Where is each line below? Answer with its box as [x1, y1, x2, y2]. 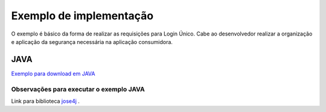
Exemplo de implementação [11, 9, 154, 22]
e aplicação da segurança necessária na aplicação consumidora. [11, 38, 173, 45]
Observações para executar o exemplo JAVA [11, 85, 145, 93]
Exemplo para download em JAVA [11, 70, 95, 77]
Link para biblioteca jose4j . [11, 97, 80, 105]
